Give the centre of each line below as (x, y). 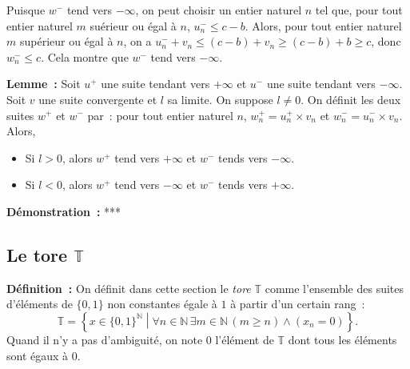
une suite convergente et (98, 99)
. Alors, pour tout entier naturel (323, 25)
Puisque (26, 10)
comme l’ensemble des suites (334, 288)
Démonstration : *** (64, 211)
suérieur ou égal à (133, 25)
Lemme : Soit (44, 84)
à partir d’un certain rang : (298, 304)
